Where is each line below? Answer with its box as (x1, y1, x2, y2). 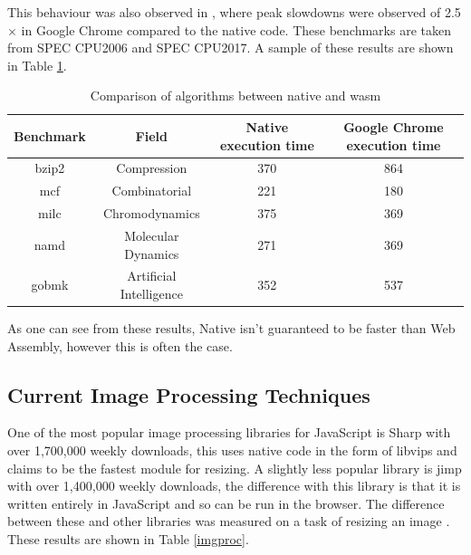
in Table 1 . (7, 55, 67, 74)
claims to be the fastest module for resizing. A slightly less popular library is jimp (7, 458, 462, 477)
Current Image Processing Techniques (7, 380, 370, 408)
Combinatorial (111, 181, 192, 200)
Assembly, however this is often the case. (7, 336, 233, 355)
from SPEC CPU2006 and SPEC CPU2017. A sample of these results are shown (7, 38, 454, 57)
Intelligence (120, 283, 183, 302)
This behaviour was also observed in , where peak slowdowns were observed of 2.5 (7, 3, 461, 21)
